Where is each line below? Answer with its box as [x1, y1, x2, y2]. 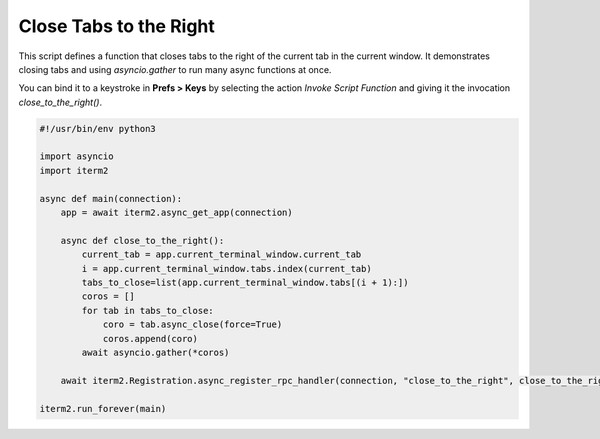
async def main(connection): [39, 193, 183, 204]
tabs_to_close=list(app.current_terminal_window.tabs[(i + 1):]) [81, 277, 409, 288]
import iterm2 [39, 165, 109, 176]
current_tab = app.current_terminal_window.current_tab [81, 249, 362, 260]
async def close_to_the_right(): [60, 235, 225, 246]
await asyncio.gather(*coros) [81, 346, 230, 358]
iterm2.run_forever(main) [39, 403, 167, 414]
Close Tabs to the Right [18, 15, 215, 37]
